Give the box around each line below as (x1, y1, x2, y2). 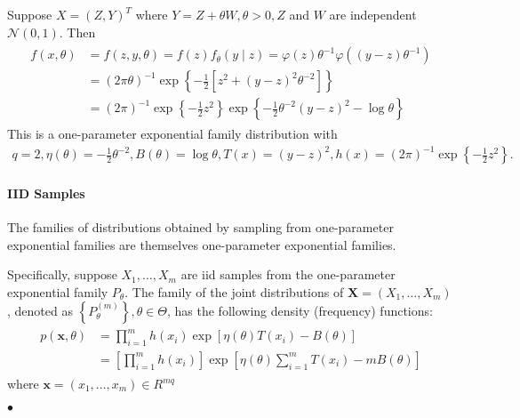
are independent (329, 5, 417, 23)
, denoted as (7, 301, 73, 319)
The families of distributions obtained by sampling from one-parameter (7, 218, 394, 237)
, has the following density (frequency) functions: (166, 301, 433, 319)
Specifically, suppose (7, 265, 117, 284)
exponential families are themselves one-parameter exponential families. (7, 235, 396, 253)
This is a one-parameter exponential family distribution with (7, 125, 338, 143)
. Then (59, 22, 96, 41)
